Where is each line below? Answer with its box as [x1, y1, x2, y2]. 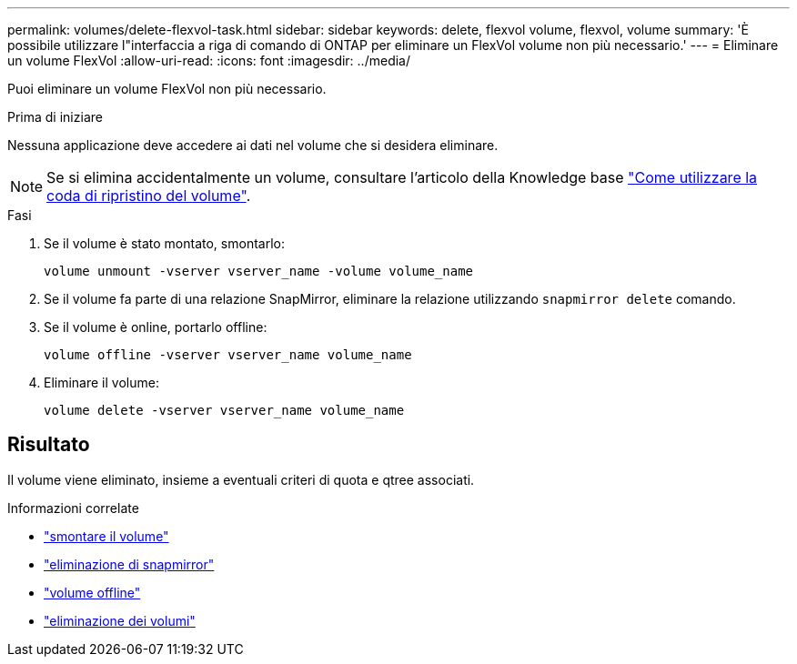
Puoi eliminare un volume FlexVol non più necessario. [7, 81, 327, 96]
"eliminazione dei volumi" [44, 612, 196, 629]
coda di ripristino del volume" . [46, 186, 251, 205]
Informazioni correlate [7, 499, 139, 516]
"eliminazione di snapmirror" [44, 556, 215, 572]
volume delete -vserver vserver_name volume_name [44, 403, 405, 418]
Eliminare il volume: [44, 375, 159, 390]
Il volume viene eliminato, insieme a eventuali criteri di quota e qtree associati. [7, 471, 475, 488]
